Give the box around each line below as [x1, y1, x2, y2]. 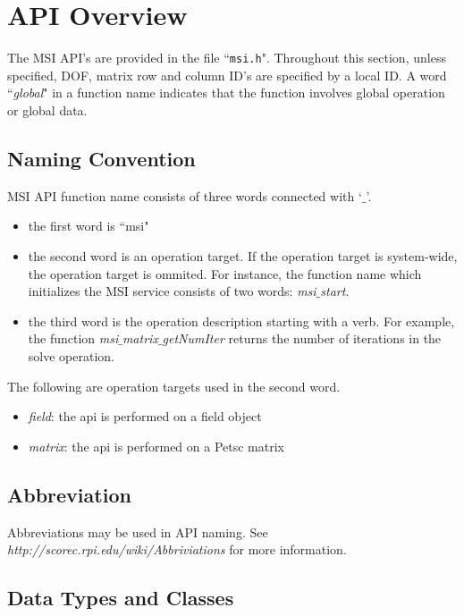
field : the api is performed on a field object [28, 407, 262, 426]
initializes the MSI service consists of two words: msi [28, 282, 316, 300]
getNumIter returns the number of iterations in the [162, 329, 442, 348]
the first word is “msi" [28, 216, 149, 235]
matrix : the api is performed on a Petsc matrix [28, 436, 284, 455]
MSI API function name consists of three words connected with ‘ [7, 186, 362, 205]
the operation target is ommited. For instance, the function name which [28, 264, 422, 283]
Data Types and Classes [7, 584, 234, 612]
